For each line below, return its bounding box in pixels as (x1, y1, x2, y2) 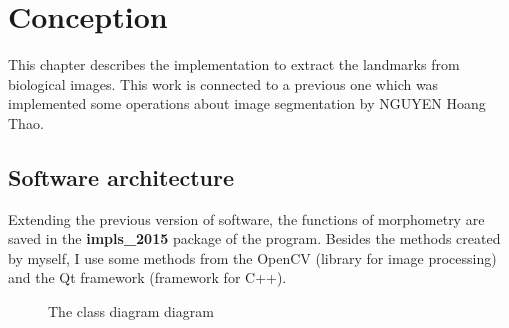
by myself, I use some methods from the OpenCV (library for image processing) (8, 247, 497, 268)
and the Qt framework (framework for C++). (8, 267, 287, 288)
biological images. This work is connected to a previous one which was (8, 73, 439, 94)
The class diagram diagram (48, 301, 214, 322)
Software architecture (8, 161, 235, 192)
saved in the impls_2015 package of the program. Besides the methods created (8, 228, 501, 249)
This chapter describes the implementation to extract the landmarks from (8, 54, 460, 75)
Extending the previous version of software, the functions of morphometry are (8, 208, 485, 229)
